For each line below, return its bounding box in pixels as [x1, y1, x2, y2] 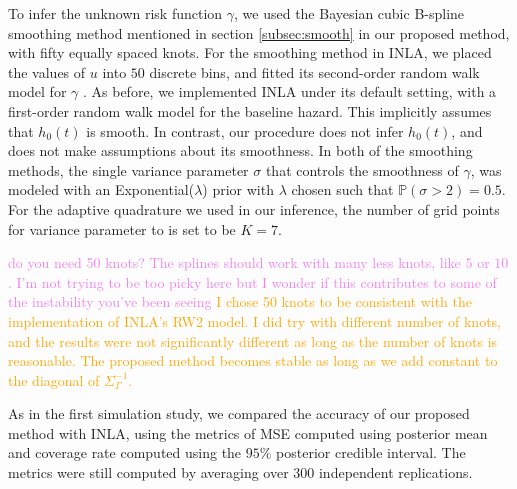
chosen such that [291, 179, 394, 200]
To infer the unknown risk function [8, 3, 223, 23]
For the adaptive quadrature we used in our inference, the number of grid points [8, 198, 500, 219]
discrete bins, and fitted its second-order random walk [149, 61, 480, 82]
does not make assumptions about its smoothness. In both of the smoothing [8, 140, 473, 161]
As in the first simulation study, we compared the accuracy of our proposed [8, 403, 470, 424]
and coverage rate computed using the [8, 442, 242, 463]
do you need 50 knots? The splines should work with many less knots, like [8, 252, 461, 273]
